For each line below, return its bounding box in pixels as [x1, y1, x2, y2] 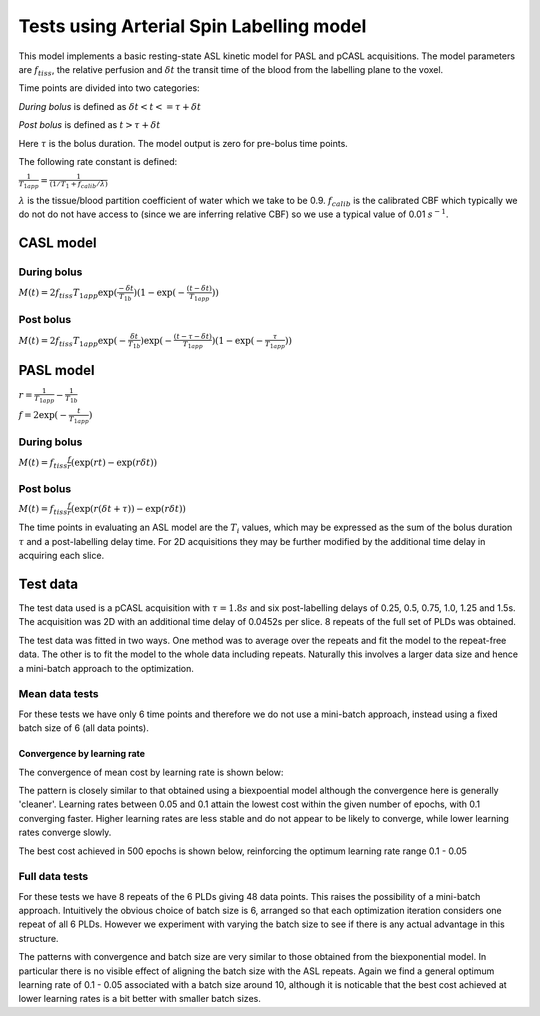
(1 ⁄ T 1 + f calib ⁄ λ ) [49, 180, 109, 190]
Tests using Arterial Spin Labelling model [18, 15, 367, 37]
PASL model [18, 361, 95, 379]
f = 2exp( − [18, 410, 68, 421]
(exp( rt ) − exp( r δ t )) [70, 456, 158, 468]
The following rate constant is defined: [18, 155, 178, 167]
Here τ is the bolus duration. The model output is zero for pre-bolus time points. [18, 137, 349, 149]
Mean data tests [18, 687, 99, 701]
